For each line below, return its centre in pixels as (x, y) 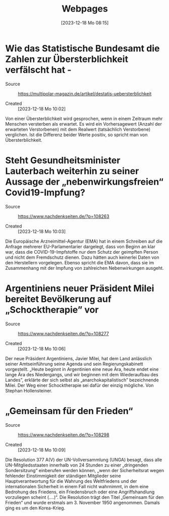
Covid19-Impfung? (45, 192)
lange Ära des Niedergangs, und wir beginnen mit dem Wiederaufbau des (82, 374)
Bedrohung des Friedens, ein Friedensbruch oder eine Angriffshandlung (80, 492)
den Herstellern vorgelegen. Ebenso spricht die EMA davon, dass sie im (80, 262)
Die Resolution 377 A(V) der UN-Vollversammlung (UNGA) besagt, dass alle (84, 460)
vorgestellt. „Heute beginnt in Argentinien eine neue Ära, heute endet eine (82, 369)
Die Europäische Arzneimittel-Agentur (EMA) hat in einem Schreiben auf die (84, 241)
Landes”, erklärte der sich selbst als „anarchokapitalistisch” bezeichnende (82, 380)
